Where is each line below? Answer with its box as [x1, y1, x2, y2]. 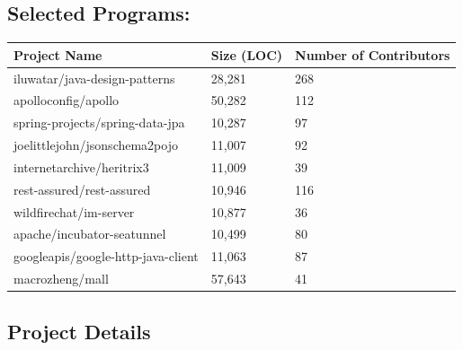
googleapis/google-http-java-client [13, 247, 199, 266]
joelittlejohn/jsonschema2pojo [13, 136, 178, 154]
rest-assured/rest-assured [13, 179, 151, 198]
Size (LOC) [210, 45, 283, 64]
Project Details [7, 317, 151, 345]
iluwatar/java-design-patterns [13, 68, 175, 87]
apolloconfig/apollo [13, 91, 120, 109]
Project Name [13, 45, 102, 64]
